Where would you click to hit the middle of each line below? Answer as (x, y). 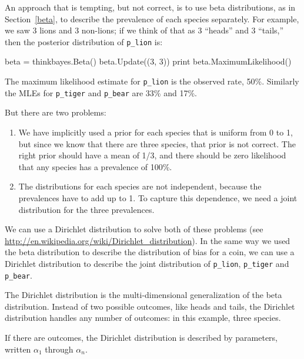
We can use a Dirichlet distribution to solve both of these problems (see (134, 229)
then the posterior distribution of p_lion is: (84, 41)
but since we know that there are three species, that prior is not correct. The (157, 143)
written (18, 349)
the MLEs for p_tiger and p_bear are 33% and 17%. (101, 92)
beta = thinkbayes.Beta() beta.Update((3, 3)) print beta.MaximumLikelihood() (148, 61)
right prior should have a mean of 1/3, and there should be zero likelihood (152, 155)
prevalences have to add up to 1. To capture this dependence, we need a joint (158, 197)
